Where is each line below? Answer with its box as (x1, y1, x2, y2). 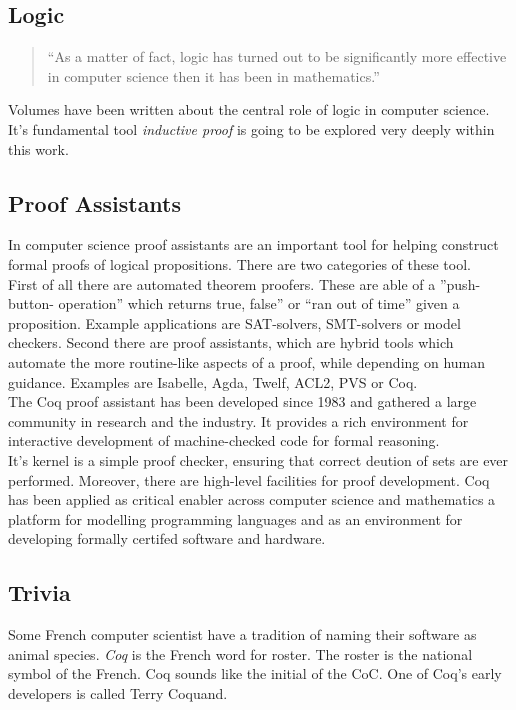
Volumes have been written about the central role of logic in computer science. (8, 99, 490, 120)
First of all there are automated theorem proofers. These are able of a (8, 273, 436, 294)
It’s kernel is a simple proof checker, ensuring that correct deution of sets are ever (8, 449, 509, 470)
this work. (8, 138, 69, 159)
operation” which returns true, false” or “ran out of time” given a (58, 293, 460, 314)
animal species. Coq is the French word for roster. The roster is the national (8, 643, 473, 664)
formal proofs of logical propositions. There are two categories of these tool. (8, 253, 471, 274)
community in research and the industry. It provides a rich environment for (8, 410, 469, 431)
